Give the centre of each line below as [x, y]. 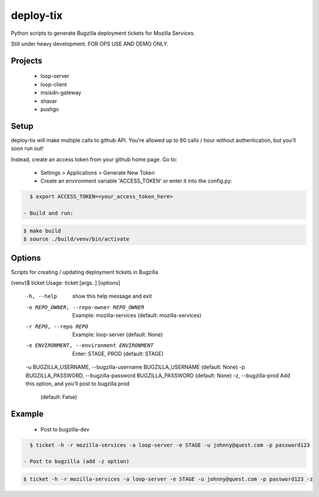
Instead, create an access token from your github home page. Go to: [94, 159]
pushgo [50, 109]
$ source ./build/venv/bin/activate [77, 239]
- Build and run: [48, 213]
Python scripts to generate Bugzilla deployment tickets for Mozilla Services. [103, 33]
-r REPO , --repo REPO [57, 326]
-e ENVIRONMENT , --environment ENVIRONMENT [89, 345]
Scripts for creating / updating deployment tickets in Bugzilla [85, 272]
